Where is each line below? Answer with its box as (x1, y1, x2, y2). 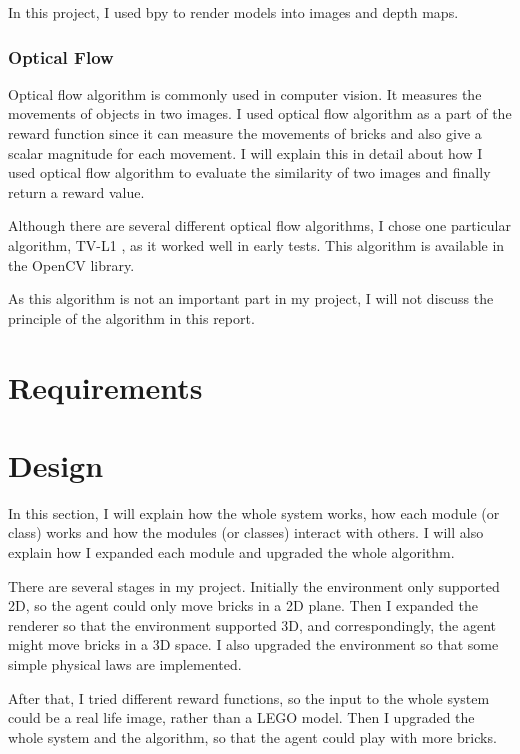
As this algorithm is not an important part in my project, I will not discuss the (8, 288, 494, 309)
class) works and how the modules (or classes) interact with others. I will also (8, 522, 484, 543)
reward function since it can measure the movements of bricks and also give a (8, 123, 482, 143)
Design (8, 444, 104, 485)
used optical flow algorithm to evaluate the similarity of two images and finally (8, 162, 491, 183)
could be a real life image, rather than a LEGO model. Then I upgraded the (8, 707, 475, 728)
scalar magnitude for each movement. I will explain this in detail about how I (8, 142, 483, 163)
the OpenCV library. (8, 254, 135, 275)
